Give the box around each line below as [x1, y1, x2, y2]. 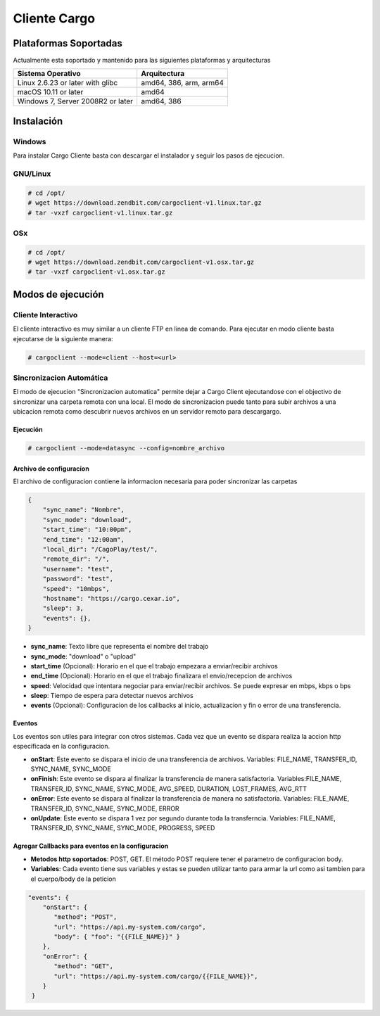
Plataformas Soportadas [13, 37, 122, 49]
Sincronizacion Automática [13, 373, 108, 383]
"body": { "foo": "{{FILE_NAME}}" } [53, 933, 181, 941]
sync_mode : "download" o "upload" [30, 652, 137, 661]
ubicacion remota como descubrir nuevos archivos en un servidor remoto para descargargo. [13, 407, 281, 416]
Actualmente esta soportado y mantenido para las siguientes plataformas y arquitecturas [13, 56, 271, 65]
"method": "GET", [53, 963, 114, 970]
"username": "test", [42, 565, 114, 573]
